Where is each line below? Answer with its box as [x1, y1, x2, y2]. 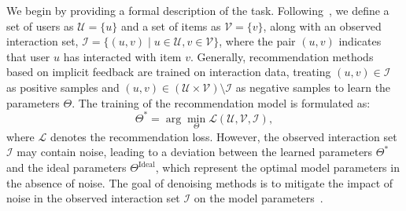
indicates [338, 33, 382, 49]
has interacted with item [63, 48, 182, 64]
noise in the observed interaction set [6, 190, 180, 206]
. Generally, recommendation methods [190, 48, 374, 64]
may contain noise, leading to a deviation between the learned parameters [17, 144, 373, 160]
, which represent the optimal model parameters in [155, 159, 400, 176]
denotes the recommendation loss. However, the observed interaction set [50, 128, 397, 144]
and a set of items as [120, 17, 221, 34]
